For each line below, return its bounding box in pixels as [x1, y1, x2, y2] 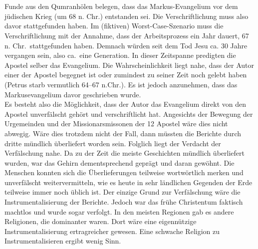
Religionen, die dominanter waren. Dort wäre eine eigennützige [4, 216, 197, 227]
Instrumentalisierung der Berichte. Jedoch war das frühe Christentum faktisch [4, 197, 243, 207]
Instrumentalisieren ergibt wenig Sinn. [4, 236, 121, 246]
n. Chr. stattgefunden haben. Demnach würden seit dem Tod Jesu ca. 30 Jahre [4, 40, 248, 50]
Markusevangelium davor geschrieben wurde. [4, 89, 141, 99]
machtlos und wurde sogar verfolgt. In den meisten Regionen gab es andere [4, 206, 234, 217]
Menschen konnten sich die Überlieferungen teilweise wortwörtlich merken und [4, 167, 244, 178]
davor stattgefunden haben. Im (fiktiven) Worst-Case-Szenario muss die [4, 20, 224, 31]
